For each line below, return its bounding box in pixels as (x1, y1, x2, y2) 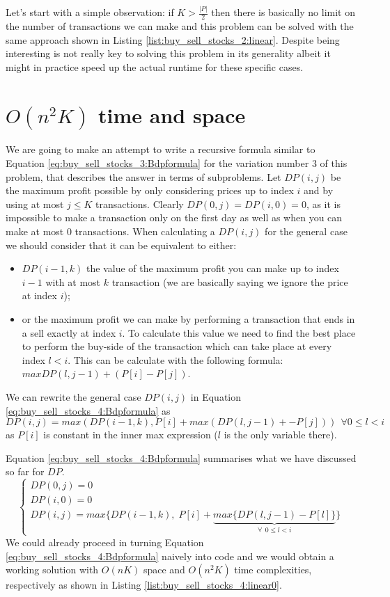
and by (304, 183, 334, 198)
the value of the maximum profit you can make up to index (86, 261, 339, 276)
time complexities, (234, 562, 312, 577)
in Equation (190, 389, 242, 404)
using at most (6, 196, 64, 211)
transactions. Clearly (95, 196, 184, 211)
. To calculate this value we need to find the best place (122, 325, 356, 340)
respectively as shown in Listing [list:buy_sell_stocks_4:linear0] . (6, 578, 282, 592)
